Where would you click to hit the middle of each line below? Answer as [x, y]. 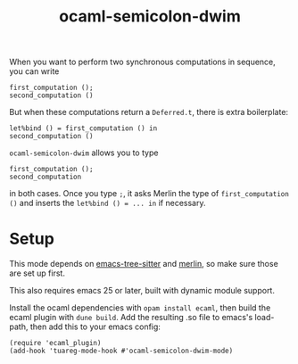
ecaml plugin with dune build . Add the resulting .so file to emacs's [131, 318]
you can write [34, 71]
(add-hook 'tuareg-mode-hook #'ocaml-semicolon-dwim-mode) [121, 351]
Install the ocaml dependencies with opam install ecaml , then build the [140, 308]
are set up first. [37, 273]
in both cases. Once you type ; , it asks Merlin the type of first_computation [149, 194]
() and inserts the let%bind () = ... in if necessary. [108, 203]
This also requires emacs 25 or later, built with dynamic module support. [142, 291]
